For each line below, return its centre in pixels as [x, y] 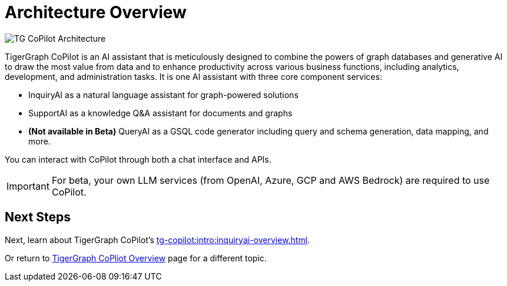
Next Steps [38, 217]
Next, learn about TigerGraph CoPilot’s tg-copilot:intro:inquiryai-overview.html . [158, 240]
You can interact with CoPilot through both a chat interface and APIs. [138, 159]
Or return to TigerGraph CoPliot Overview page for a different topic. [136, 258]
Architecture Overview [96, 12]
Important [28, 186]
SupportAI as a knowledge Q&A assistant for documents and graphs [160, 113]
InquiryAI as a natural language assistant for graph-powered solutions [163, 95]
